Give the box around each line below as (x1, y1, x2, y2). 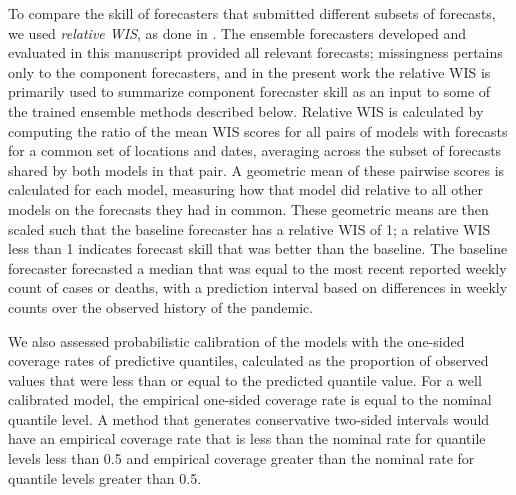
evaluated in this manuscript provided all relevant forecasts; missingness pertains (8, 42, 503, 63)
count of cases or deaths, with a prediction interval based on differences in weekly (8, 277, 508, 298)
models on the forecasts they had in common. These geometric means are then (8, 198, 489, 219)
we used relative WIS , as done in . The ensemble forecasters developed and (8, 22, 467, 43)
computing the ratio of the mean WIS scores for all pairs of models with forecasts (8, 120, 508, 141)
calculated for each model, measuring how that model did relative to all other (8, 179, 484, 200)
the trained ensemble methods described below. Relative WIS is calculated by (8, 100, 484, 121)
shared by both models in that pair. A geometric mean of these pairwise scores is (8, 159, 505, 180)
